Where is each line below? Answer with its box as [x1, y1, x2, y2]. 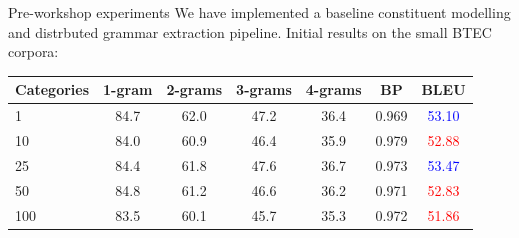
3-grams [236, 79, 292, 100]
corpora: [8, 41, 59, 62]
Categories [15, 79, 90, 100]
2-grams [166, 79, 223, 100]
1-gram [103, 79, 153, 100]
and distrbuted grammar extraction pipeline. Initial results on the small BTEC [8, 21, 492, 42]
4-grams [305, 79, 362, 100]
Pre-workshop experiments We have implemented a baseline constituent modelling [8, 2, 511, 22]
